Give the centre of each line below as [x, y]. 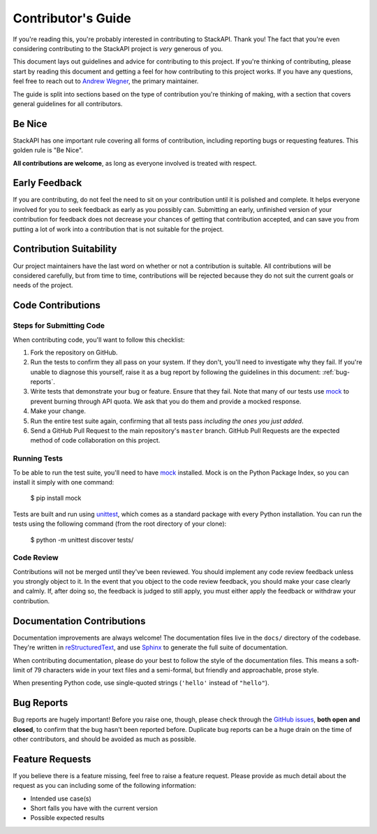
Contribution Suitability [65, 249]
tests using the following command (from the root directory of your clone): [120, 524]
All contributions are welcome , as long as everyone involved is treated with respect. [135, 163]
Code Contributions [57, 305]
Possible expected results [67, 818]
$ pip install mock [56, 498]
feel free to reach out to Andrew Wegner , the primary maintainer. [106, 81]
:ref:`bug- [336, 372]
